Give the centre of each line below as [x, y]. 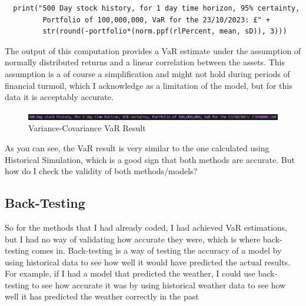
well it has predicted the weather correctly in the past [102, 296]
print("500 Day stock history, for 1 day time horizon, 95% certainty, [157, 8]
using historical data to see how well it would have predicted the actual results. [148, 262]
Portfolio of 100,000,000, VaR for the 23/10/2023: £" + [157, 20]
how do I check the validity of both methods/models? [101, 171]
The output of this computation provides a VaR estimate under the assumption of [153, 50]
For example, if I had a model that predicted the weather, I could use [130, 273]
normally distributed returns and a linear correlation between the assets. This [145, 62]
